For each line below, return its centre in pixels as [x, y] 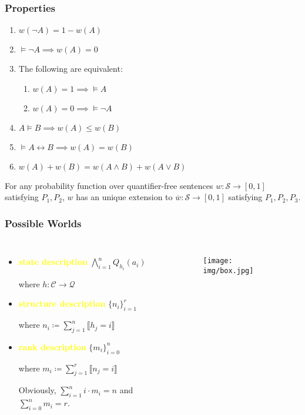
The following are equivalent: [71, 69]
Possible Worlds [43, 223]
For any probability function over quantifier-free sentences [109, 185]
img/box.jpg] [228, 270]
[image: [218, 261]
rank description [52, 346]
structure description [62, 303]
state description [53, 262]
